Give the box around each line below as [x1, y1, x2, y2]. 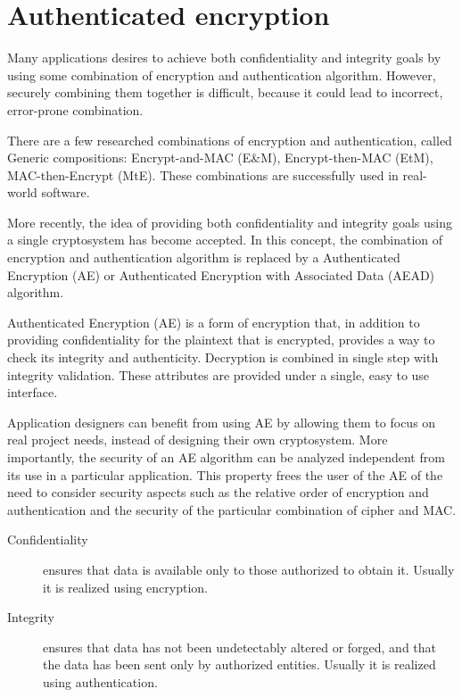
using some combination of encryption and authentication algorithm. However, [7, 65, 436, 84]
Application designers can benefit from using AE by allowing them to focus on [7, 412, 436, 431]
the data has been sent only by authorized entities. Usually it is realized [43, 655, 436, 674]
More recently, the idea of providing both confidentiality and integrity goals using [7, 212, 452, 231]
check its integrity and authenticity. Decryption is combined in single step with [7, 348, 439, 367]
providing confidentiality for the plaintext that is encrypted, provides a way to [7, 330, 435, 349]
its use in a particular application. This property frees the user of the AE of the [7, 465, 443, 484]
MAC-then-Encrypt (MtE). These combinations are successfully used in [7, 165, 399, 184]
